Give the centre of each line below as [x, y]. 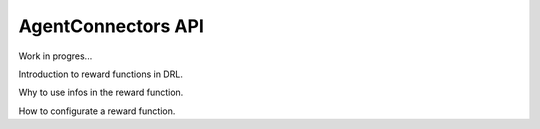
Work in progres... [55, 56]
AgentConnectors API [111, 26]
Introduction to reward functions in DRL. [101, 74]
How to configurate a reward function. [97, 111]
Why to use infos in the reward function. [101, 92]
